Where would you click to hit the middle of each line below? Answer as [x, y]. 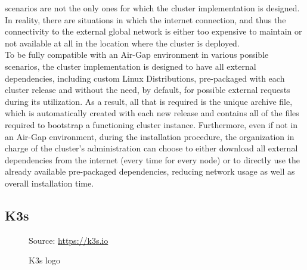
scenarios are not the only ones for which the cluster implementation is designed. [152, 8]
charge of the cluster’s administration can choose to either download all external [151, 148]
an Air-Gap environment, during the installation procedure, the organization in [150, 136]
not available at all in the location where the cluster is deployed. [122, 43]
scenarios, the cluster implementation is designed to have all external [131, 66]
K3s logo [44, 260]
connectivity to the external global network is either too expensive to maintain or [153, 31]
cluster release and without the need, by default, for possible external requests [148, 90]
